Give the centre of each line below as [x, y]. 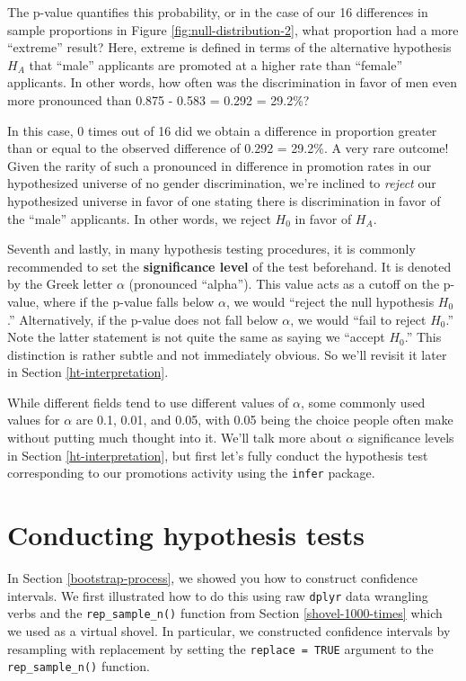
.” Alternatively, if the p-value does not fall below [143, 319]
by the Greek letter [60, 284]
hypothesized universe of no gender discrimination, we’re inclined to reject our [222, 183]
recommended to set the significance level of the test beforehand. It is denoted [229, 266]
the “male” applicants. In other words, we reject [139, 218]
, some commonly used [363, 402]
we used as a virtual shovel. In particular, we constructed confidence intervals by [229, 630]
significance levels [406, 438]
